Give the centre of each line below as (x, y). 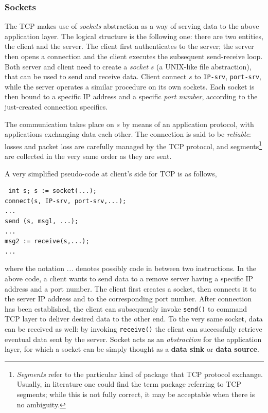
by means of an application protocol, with (188, 124)
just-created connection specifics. (56, 107)
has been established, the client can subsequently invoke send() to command (126, 308)
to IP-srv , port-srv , (228, 76)
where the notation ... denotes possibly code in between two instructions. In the (130, 268)
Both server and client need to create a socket (77, 66)
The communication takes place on (59, 124)
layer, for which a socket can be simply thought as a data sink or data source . (132, 349)
